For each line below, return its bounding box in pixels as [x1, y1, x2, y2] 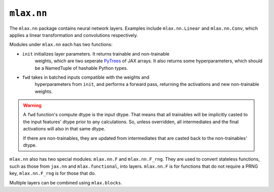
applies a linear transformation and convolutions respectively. [9, 32, 138, 38]
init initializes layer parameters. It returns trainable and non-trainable [22, 51, 170, 57]
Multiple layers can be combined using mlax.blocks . [9, 179, 123, 185]
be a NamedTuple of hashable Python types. [35, 65, 128, 71]
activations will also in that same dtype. [23, 126, 106, 132]
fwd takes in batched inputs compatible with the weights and [22, 74, 150, 80]
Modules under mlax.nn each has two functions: [9, 41, 113, 47]
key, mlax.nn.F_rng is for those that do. [9, 170, 96, 176]
